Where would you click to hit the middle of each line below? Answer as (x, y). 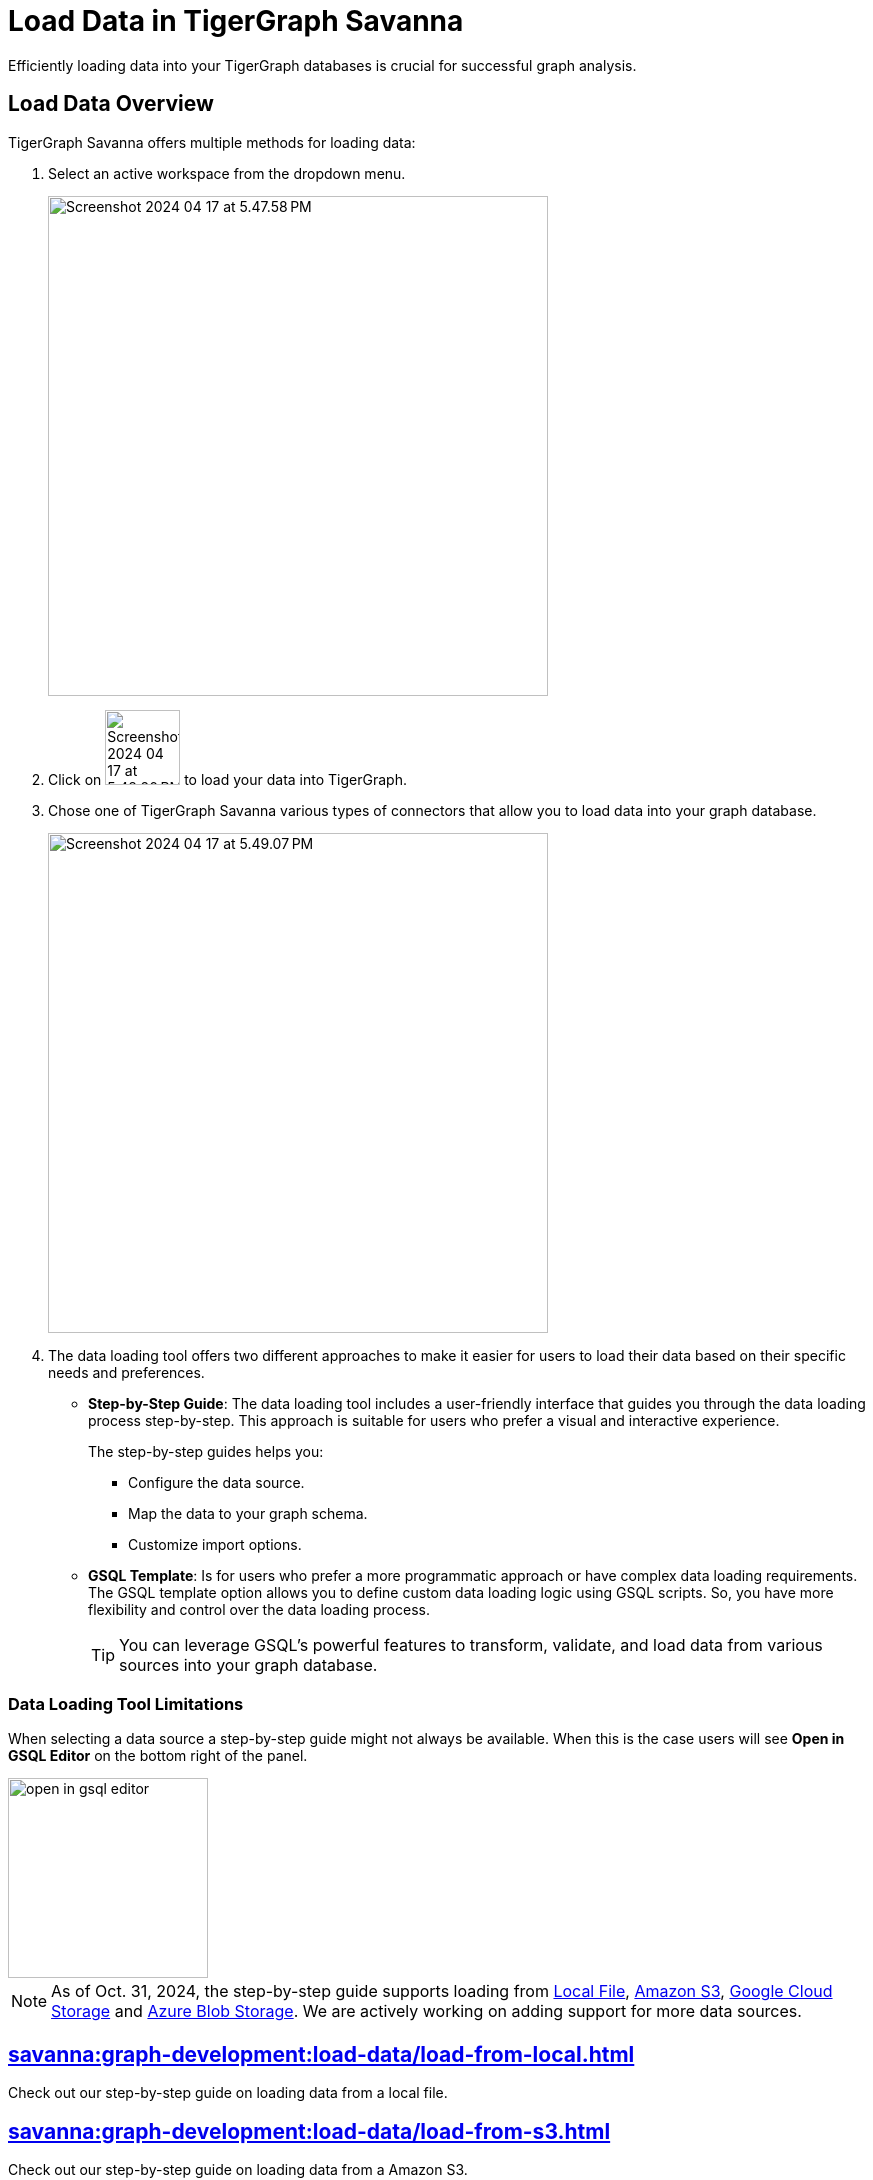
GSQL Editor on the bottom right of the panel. (158, 1756)
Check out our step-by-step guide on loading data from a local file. (228, 2093)
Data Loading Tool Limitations (126, 1703)
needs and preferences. (126, 1372)
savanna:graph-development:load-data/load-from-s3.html (309, 2131)
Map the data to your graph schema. (248, 1513)
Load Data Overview (111, 104)
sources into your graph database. (248, 1664)
